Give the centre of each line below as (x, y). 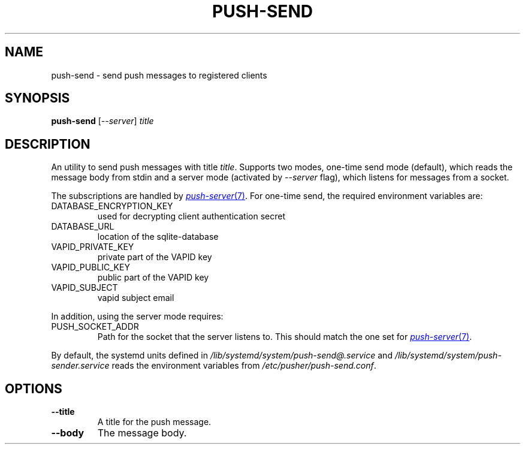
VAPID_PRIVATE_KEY (93, 247)
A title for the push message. (154, 422)
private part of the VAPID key (155, 257)
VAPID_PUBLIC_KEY (90, 267)
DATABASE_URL (83, 227)
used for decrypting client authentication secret (191, 216)
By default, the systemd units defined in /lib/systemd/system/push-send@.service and (222, 355)
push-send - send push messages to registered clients (159, 75)
